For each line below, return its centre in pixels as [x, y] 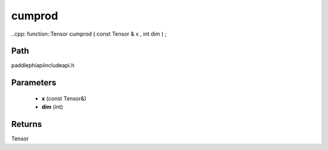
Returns [27, 124]
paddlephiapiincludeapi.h [43, 65]
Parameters [34, 83]
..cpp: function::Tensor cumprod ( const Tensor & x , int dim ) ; [89, 34]
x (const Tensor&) [64, 98]
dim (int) [52, 107]
